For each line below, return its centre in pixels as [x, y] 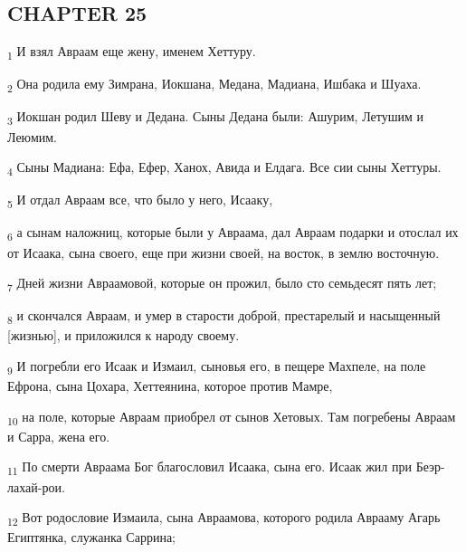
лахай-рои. [36, 486]
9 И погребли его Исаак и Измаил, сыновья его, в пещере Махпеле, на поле [217, 366]
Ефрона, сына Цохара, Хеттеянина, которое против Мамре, [170, 386]
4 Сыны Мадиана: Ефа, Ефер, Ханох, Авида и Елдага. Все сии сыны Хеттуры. [224, 168]
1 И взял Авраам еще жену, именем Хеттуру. [132, 52]
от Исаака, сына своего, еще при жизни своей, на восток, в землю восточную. [223, 252]
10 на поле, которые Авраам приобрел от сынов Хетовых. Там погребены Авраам [232, 417]
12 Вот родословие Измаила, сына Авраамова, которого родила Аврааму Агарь [224, 518]
